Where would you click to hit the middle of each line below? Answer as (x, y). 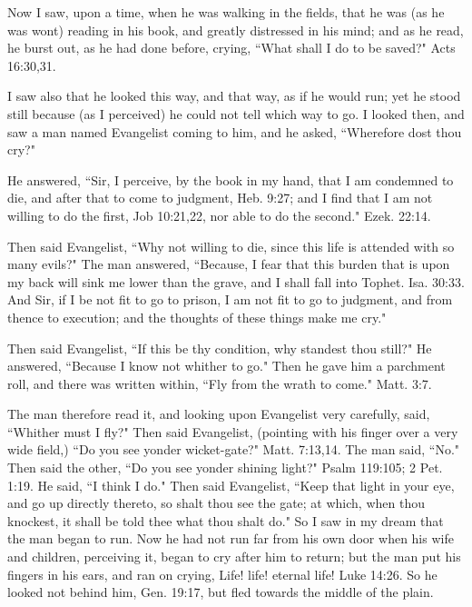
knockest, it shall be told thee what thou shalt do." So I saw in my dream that (226, 520)
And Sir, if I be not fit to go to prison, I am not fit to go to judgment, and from (230, 299)
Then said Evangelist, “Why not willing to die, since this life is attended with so (231, 246)
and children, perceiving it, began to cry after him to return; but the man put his (234, 557)
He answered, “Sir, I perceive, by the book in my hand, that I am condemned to (231, 179)
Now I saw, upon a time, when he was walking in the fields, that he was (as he (226, 12)
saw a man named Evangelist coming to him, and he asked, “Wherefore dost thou (235, 131)
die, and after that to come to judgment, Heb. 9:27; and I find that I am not (220, 198)
